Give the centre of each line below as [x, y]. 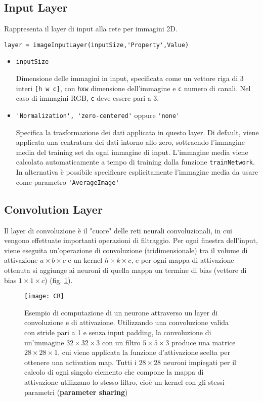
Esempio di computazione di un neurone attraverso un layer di [121, 312]
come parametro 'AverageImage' [68, 182]
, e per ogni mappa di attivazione [183, 260]
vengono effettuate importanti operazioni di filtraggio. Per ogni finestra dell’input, [131, 240]
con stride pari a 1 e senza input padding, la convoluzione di [118, 332]
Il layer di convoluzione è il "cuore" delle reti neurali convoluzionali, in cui [118, 230]
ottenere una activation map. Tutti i [80, 362]
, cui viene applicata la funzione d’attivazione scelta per [144, 352]
